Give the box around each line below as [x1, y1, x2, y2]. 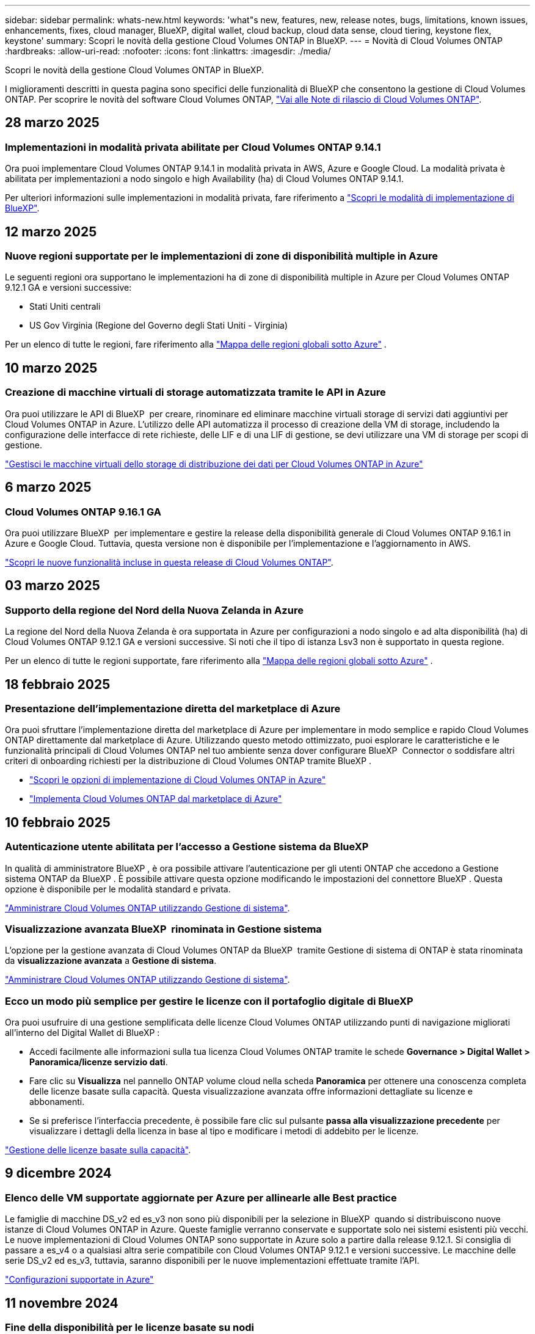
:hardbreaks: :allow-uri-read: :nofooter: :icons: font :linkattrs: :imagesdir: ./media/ [5, 46, 331, 56]
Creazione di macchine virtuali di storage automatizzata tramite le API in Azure [5, 386, 386, 399]
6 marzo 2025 [5, 479, 92, 495]
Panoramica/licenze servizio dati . [29, 1057, 168, 1068]
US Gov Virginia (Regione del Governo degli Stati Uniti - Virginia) [29, 320, 288, 331]
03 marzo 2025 [5, 578, 100, 594]
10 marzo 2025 [5, 360, 98, 376]
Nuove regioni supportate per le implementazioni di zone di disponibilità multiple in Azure [5, 250, 438, 263]
